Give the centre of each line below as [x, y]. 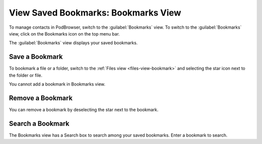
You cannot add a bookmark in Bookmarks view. [57, 84]
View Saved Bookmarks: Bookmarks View [95, 13]
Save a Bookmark [36, 57]
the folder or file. [26, 75]
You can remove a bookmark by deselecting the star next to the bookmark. [84, 109]
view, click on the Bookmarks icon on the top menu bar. [64, 34]
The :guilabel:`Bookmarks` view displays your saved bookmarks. [73, 43]
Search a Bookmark [39, 123]
